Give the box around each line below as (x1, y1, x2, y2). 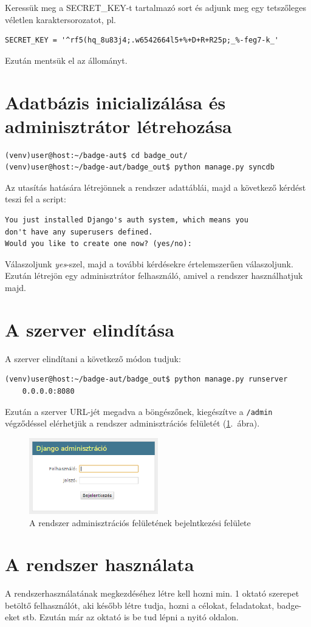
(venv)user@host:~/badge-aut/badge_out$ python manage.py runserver (5, 375, 288, 384)
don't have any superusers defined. (5, 227, 153, 236)
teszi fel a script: (5, 193, 66, 205)
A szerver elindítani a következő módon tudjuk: (5, 352, 181, 365)
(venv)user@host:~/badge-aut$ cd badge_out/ (5, 151, 188, 160)
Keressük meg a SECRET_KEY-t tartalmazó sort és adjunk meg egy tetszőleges (5, 1, 306, 13)
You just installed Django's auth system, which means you (5, 216, 248, 225)
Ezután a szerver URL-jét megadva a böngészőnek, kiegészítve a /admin (5, 405, 273, 417)
